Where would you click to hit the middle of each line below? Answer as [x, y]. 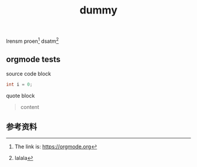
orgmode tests [33, 59]
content [30, 107]
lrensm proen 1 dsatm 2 [33, 40]
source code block [29, 73]
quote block [21, 96]
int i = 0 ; [19, 84]
